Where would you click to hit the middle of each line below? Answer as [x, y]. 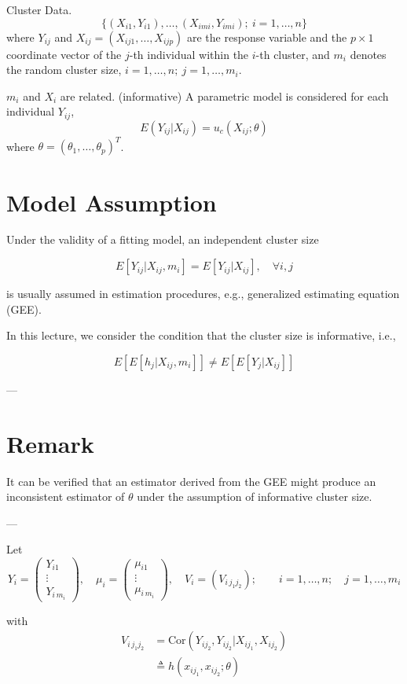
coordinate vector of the [64, 54]
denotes [368, 54]
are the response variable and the [267, 37]
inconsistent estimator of [66, 496]
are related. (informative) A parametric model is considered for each [224, 96]
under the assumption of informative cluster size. [255, 496]
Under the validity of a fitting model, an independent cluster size [163, 239]
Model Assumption [112, 202]
